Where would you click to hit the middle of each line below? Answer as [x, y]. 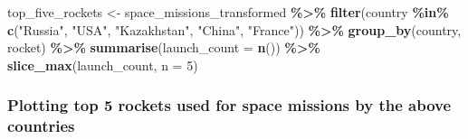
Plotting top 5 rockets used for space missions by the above [229, 105]
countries [41, 126]
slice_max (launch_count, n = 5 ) [103, 65]
